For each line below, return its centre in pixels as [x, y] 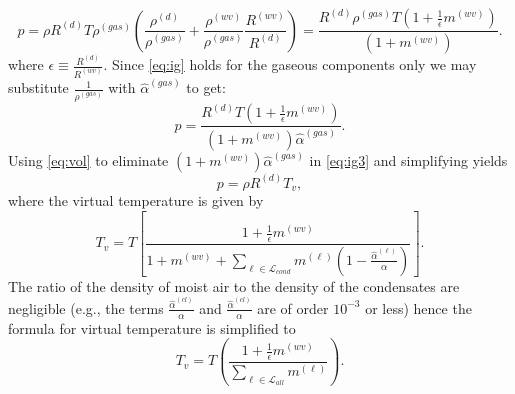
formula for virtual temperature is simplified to [152, 327]
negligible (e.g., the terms [86, 307]
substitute [38, 87]
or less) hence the [418, 307]
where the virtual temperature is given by [136, 200]
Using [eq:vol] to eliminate [88, 160]
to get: [206, 87]
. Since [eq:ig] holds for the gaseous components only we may [290, 64]
